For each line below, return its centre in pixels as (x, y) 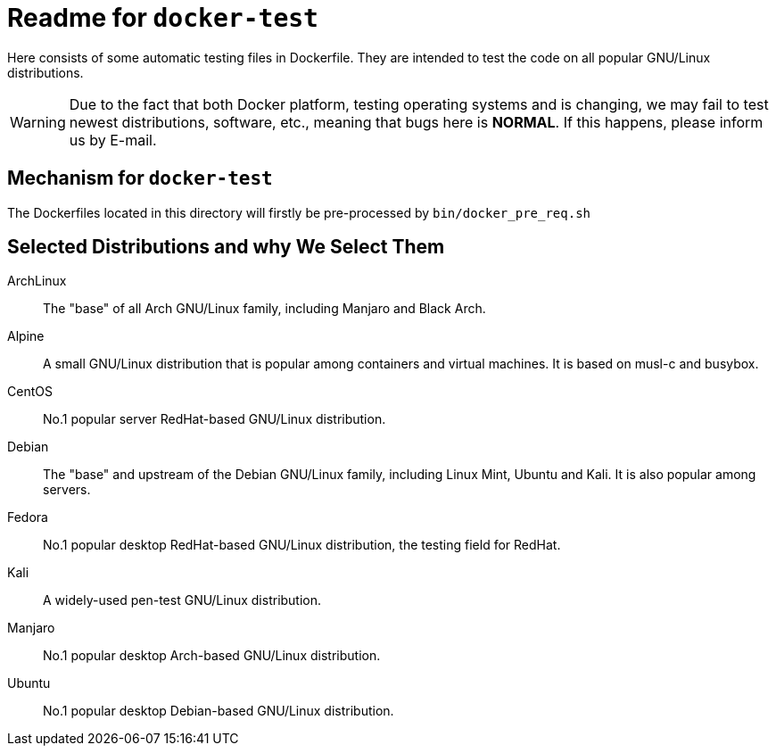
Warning (38, 122)
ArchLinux (37, 281)
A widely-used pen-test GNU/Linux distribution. (182, 600)
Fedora (28, 517)
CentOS (30, 392)
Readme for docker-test (163, 18)
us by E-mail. (113, 140)
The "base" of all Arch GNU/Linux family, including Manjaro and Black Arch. (264, 309)
